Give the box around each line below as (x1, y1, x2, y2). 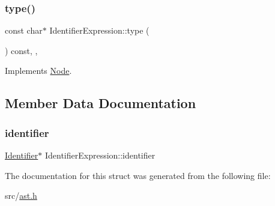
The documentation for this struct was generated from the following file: (5, 169, 271, 181)
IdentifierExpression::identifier (44, 149, 156, 161)
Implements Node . (5, 64, 72, 77)
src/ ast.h (5, 189, 37, 202)
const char (5, 24, 43, 37)
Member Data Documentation (5, 94, 196, 112)
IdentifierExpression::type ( (49, 24, 150, 37)
